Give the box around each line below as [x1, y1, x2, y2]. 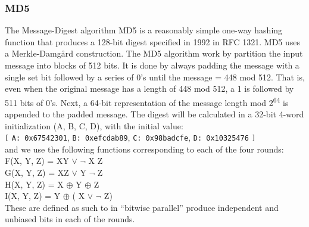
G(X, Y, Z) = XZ [5, 166, 69, 179]
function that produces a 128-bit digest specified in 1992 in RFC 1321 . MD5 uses [5, 35, 301, 48]
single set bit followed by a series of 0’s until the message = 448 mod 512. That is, [5, 70, 305, 83]
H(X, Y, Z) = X [5, 178, 64, 190]
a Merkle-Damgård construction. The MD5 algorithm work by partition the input [5, 47, 303, 60]
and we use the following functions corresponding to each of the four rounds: [5, 142, 284, 155]
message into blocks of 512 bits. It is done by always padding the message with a [5, 59, 299, 71]
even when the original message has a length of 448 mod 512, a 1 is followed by [5, 82, 294, 95]
